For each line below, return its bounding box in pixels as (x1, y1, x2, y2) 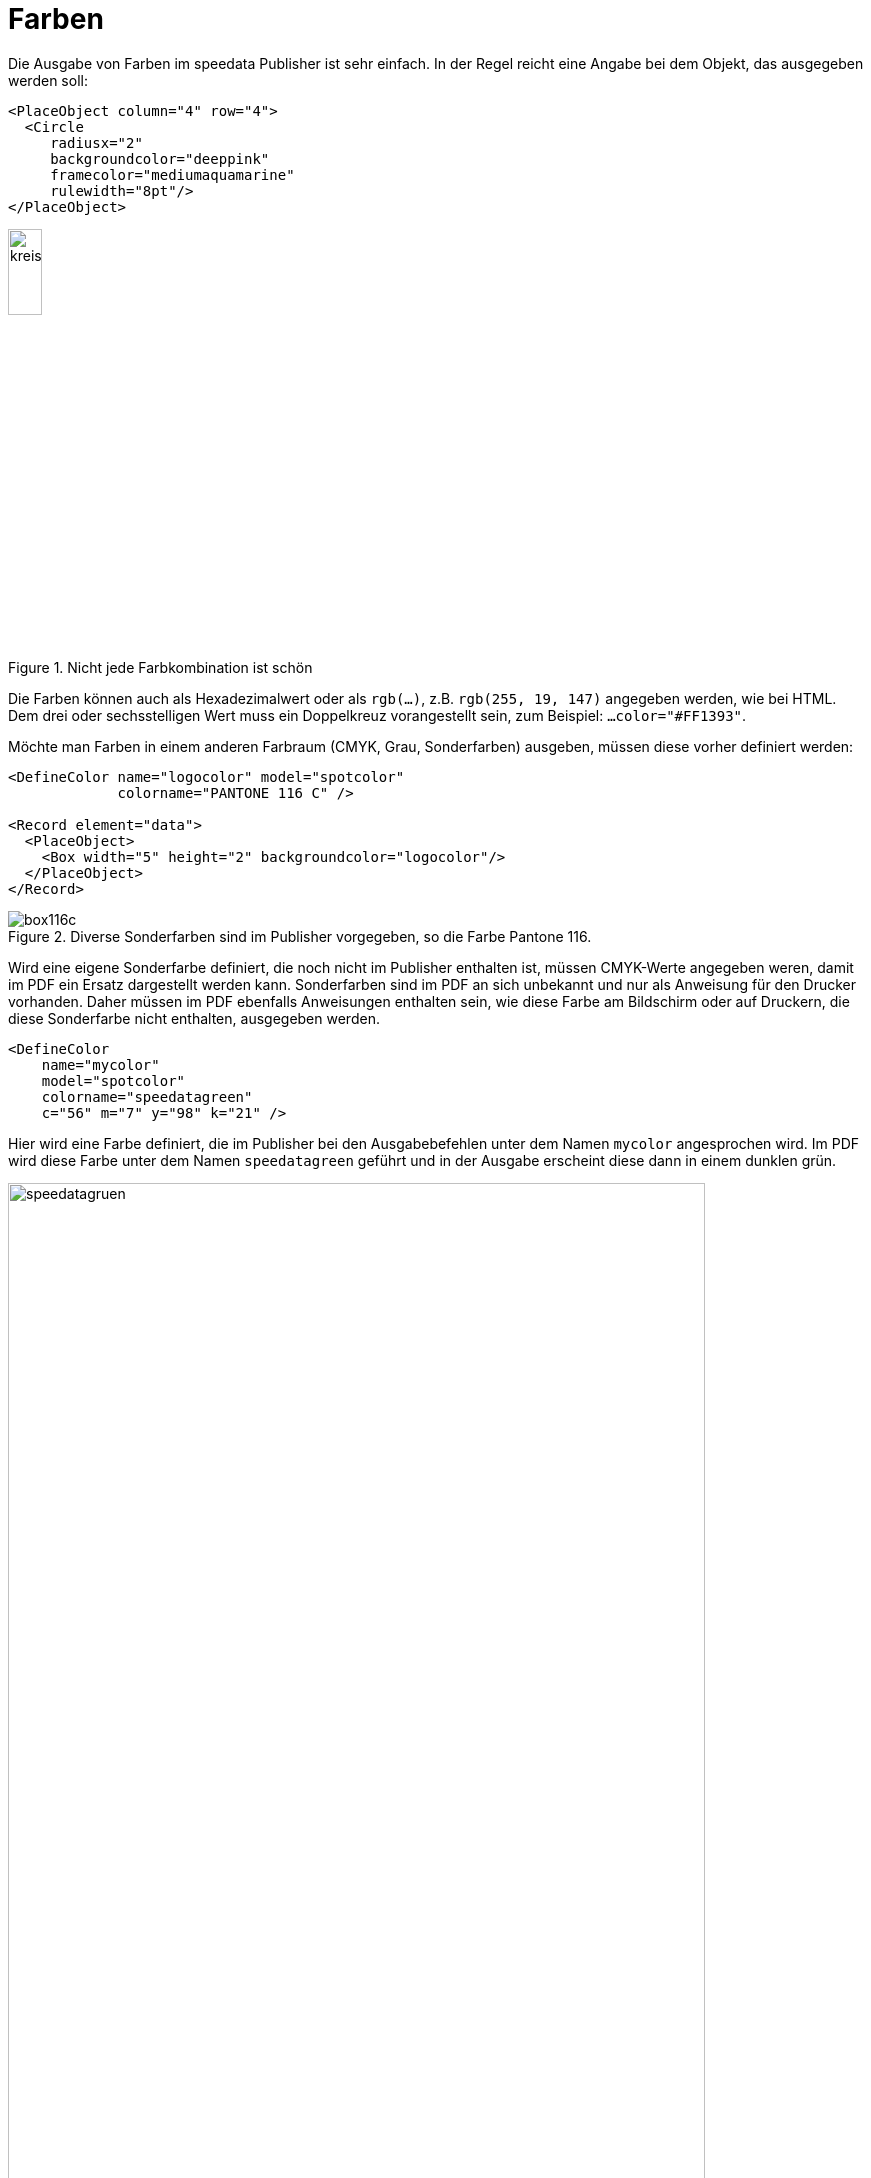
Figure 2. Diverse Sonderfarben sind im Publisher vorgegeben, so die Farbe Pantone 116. (8, 928, 592, 946)
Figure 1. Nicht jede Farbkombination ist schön (8, 659, 313, 677)
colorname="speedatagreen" (41, 1089, 253, 1106)
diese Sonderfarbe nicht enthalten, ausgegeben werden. (8, 1010, 380, 1028)
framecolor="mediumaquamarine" (50, 166, 295, 183)
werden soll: (8, 71, 88, 89)
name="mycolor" (41, 1057, 160, 1074)
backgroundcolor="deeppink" (50, 150, 270, 167)
